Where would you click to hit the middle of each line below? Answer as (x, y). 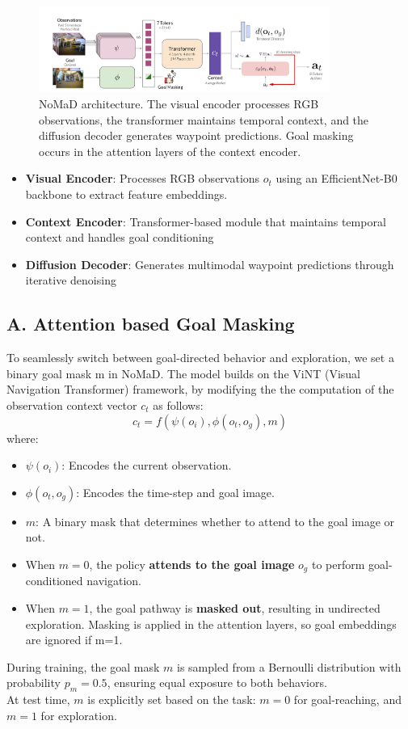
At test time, (38, 700)
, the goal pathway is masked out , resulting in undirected (235, 607)
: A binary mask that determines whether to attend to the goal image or (215, 521)
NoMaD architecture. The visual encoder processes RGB (179, 103)
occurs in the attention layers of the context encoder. (170, 151)
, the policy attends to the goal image (192, 564)
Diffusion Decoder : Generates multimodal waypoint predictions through (210, 264)
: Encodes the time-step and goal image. (175, 492)
